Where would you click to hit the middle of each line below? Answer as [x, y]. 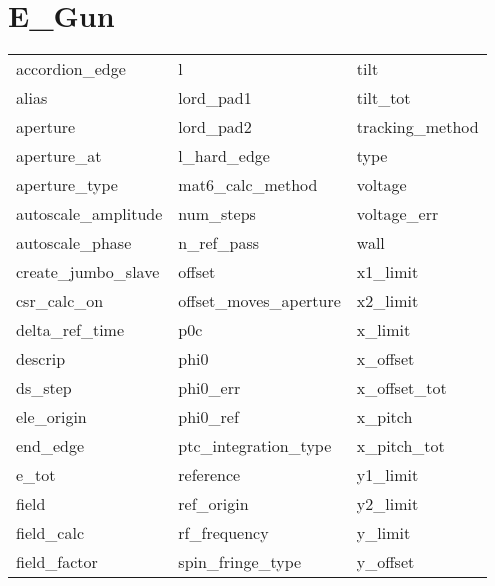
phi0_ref [208, 417]
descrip [41, 359]
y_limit [383, 533]
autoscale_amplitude [89, 214]
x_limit [383, 330]
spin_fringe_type [240, 562]
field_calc [50, 533]
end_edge [50, 446]
